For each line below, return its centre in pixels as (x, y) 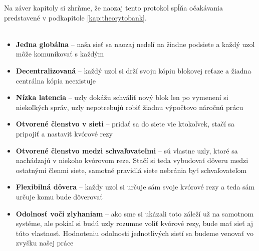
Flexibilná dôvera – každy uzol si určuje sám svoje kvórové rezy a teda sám (135, 187)
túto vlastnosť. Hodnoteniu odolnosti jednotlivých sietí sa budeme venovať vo (135, 233)
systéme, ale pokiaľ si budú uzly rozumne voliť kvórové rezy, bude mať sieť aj (135, 223)
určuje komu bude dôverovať (59, 196)
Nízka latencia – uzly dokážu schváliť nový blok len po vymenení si (122, 97)
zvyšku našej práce (45, 243)
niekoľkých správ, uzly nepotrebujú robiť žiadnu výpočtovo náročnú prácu (129, 107)
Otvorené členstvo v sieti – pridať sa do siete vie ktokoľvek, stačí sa (125, 124)
